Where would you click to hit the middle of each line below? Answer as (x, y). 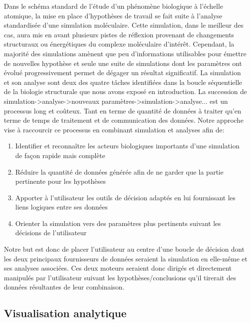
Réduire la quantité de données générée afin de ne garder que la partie (119, 171)
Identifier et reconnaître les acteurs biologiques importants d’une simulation (127, 146)
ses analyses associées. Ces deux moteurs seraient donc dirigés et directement (118, 268)
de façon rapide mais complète (60, 155)
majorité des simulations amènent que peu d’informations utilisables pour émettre (125, 53)
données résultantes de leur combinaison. (64, 287)
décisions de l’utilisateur (51, 233)
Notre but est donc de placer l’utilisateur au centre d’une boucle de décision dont (124, 249)
